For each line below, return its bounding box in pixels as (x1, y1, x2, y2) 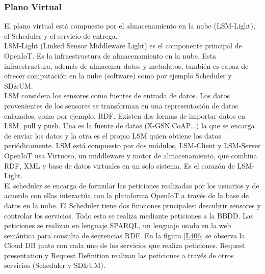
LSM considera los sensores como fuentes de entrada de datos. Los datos (4, 90, 230, 101)
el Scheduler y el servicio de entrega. (4, 30, 118, 41)
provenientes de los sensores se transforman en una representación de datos (4, 100, 238, 111)
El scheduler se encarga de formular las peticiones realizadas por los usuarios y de (4, 180, 259, 190)
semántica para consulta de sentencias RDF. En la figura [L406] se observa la (4, 230, 245, 240)
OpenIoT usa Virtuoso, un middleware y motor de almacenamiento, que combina (4, 150, 257, 160)
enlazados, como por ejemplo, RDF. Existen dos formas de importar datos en (4, 110, 246, 121)
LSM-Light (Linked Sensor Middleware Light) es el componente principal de (4, 40, 242, 51)
